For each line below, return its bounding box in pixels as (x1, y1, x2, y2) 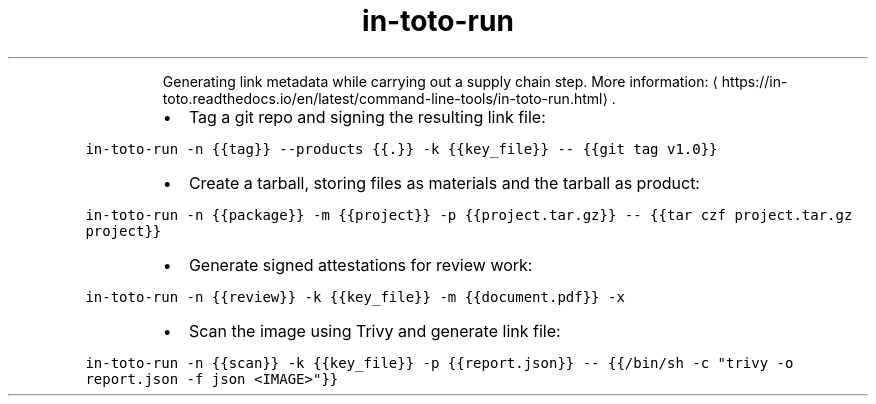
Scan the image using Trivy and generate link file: (188, 320, 561, 341)
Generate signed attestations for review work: (188, 254, 533, 275)
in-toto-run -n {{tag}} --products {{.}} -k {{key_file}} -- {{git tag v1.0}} (85, 140, 718, 157)
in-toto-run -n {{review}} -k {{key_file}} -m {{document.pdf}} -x (85, 288, 625, 305)
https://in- (721, 72, 788, 90)
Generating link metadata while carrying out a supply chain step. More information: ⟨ (162, 72, 718, 90)
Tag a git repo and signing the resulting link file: (188, 106, 546, 127)
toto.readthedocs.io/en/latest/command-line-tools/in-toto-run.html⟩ (162, 89, 608, 107)
